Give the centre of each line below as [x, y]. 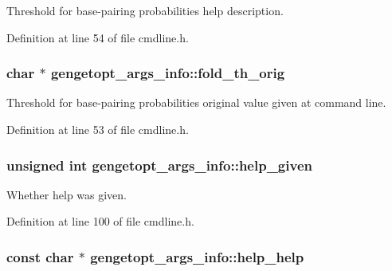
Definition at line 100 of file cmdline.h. [100, 221]
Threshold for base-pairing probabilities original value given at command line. [196, 102]
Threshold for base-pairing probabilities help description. [145, 10]
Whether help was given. [67, 194]
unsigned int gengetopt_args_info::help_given [159, 165]
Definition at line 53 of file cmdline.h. [98, 129]
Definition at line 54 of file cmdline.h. [98, 37]
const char [40, 256]
